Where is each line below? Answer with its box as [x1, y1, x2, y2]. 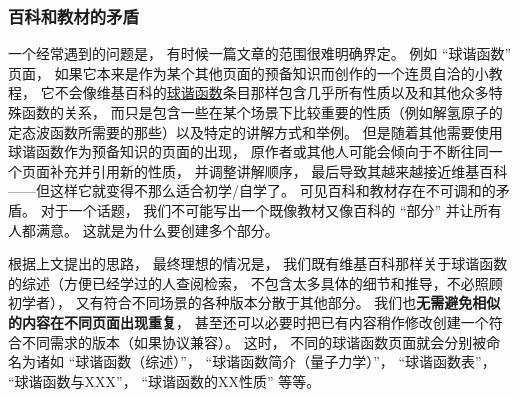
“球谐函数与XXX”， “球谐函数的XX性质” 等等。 [8, 370, 321, 391]
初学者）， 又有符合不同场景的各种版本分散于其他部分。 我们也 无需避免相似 [8, 292, 501, 313]
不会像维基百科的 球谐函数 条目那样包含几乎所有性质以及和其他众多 [54, 82, 489, 103]
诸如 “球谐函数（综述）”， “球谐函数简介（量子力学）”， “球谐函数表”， [35, 351, 496, 372]
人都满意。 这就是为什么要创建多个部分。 [8, 219, 279, 240]
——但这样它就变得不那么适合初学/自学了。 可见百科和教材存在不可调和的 [8, 180, 496, 201]
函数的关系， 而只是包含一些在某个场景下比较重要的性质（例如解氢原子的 [21, 102, 503, 122]
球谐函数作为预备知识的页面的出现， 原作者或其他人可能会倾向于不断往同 [8, 141, 489, 162]
